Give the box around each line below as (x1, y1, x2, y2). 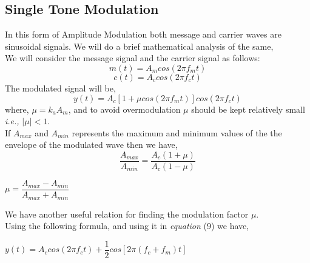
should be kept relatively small (191, 102, 305, 115)
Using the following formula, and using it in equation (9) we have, (5, 219, 249, 232)
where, (5, 102, 29, 115)
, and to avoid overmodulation (68, 102, 181, 115)
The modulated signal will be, (5, 81, 116, 94)
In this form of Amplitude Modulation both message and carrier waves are (5, 28, 281, 41)
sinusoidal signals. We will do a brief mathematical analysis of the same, (5, 39, 274, 52)
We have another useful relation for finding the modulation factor (5, 207, 249, 220)
